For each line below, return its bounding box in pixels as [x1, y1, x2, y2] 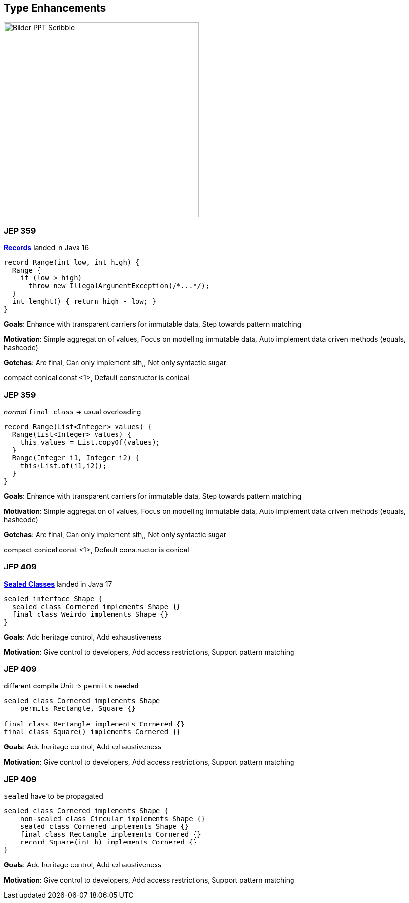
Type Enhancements [4, 2, 106, 14]
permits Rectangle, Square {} [20, 705, 136, 713]
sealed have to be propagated [4, 792, 103, 801]
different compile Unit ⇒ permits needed [4, 682, 139, 690]
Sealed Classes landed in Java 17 [4, 579, 112, 588]
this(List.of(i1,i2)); [20, 461, 107, 470]
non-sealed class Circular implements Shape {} [20, 815, 206, 823]
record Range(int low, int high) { [4, 258, 140, 267]
